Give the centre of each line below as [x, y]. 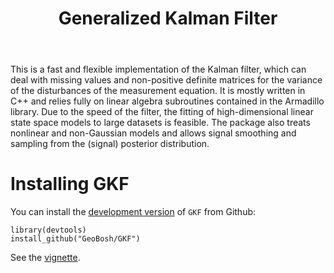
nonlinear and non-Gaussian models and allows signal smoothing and [153, 133]
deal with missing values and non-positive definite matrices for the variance [166, 80]
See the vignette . [45, 258]
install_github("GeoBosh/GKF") [75, 239]
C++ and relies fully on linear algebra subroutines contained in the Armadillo [167, 101]
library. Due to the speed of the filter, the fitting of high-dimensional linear [162, 112]
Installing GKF [70, 184]
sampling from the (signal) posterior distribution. [110, 144]
